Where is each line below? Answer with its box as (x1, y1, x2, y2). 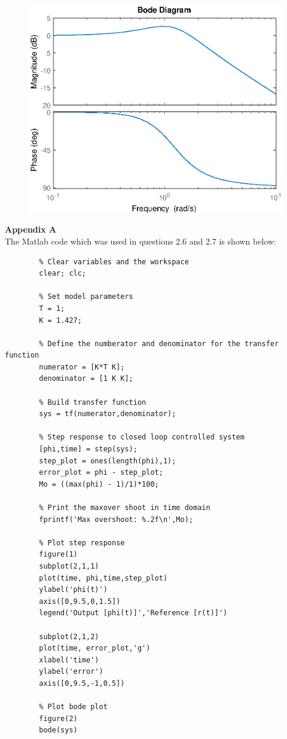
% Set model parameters (39, 292, 133, 301)
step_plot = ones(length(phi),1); (39, 456, 176, 465)
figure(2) (39, 714, 78, 723)
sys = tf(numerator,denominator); (39, 410, 176, 419)
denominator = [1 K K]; (39, 374, 133, 383)
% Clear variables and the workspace (39, 257, 189, 266)
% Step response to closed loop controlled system (39, 433, 245, 442)
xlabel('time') (39, 655, 99, 664)
